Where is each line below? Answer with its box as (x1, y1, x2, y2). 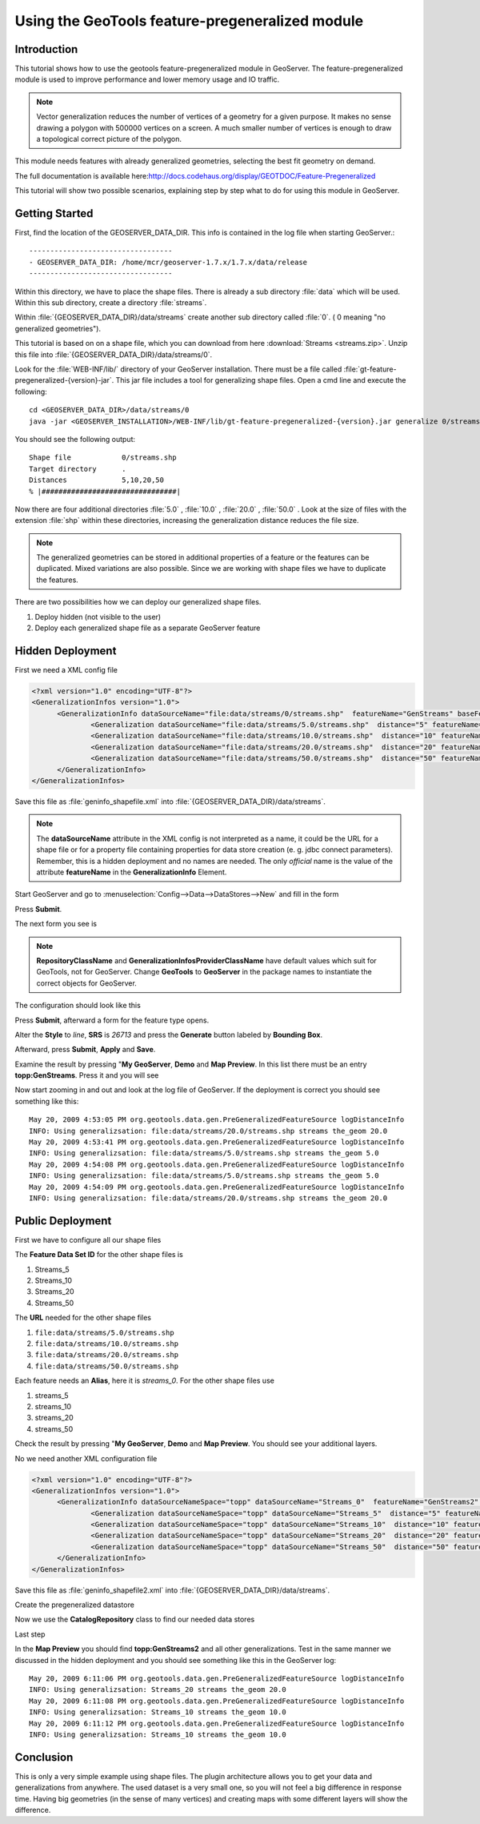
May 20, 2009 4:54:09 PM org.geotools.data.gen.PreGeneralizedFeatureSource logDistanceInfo (29, 1182, 405, 1191)
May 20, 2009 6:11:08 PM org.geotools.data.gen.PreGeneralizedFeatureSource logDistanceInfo (29, 1696, 405, 1705)
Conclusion (14, 1750, 74, 1764)
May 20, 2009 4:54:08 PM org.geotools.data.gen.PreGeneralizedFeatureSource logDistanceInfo (29, 1159, 405, 1169)
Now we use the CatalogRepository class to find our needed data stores (14, 1614, 255, 1625)
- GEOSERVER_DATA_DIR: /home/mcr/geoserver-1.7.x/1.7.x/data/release (29, 257, 308, 267)
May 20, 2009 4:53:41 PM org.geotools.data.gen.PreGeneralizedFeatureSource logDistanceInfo (29, 1138, 405, 1147)
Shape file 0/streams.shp (29, 453, 178, 462)
